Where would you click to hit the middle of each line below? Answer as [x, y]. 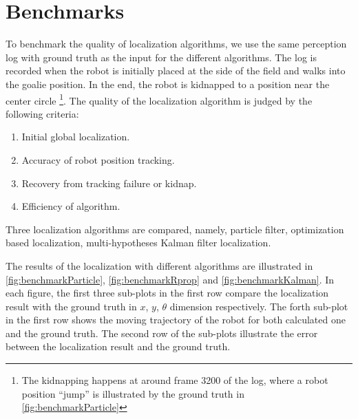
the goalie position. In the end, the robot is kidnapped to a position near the [168, 84]
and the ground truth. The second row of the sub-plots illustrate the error [162, 333]
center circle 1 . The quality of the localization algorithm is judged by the [159, 99]
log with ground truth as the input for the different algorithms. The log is [161, 57]
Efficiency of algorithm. [71, 206]
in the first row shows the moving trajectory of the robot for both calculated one [176, 320]
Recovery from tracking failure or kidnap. [109, 183]
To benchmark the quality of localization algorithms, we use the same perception [176, 44]
